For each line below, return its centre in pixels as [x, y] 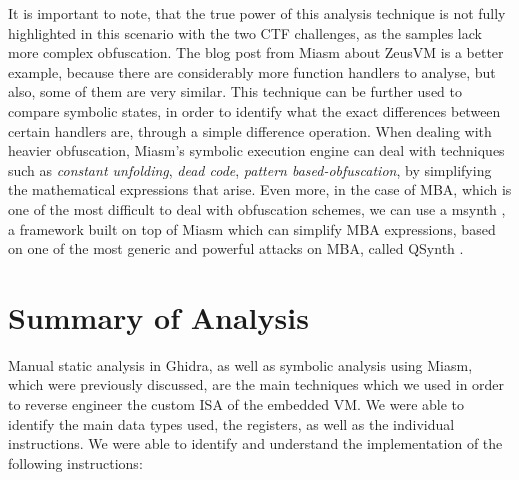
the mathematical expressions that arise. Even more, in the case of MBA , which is [260, 189]
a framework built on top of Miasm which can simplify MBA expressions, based [252, 228]
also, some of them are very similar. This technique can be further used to [235, 91]
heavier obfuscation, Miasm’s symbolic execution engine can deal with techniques [256, 150]
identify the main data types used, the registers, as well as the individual [231, 423]
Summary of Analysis [158, 316]
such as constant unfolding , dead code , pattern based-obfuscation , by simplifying [250, 169]
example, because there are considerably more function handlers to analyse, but [252, 71]
